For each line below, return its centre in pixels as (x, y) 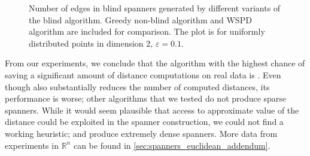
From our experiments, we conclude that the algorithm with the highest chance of (155, 63)
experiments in (32, 145)
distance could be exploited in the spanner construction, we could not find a (144, 122)
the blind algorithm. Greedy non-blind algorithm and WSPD (140, 19)
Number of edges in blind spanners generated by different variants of (155, 8)
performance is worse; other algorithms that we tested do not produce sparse (146, 98)
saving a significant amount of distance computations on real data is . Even (143, 74)
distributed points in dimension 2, (91, 43)
